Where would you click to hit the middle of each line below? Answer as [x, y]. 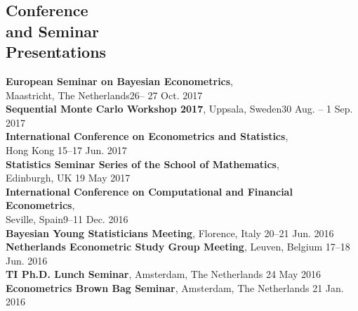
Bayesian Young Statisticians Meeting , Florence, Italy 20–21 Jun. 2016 [170, 233]
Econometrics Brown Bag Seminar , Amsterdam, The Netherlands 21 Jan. [175, 287]
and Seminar [53, 31]
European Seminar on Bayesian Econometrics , [120, 81]
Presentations [56, 52]
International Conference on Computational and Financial [149, 191]
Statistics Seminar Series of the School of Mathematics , [142, 164]
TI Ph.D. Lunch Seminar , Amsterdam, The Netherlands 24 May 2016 [164, 274]
